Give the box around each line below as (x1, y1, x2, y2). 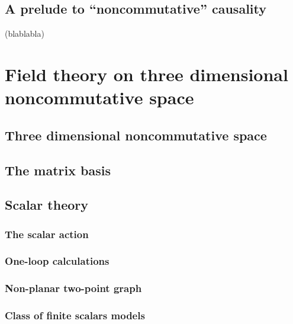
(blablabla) (5, 27, 44, 40)
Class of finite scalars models (5, 308, 145, 323)
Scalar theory (5, 195, 88, 214)
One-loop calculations (5, 254, 110, 268)
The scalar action (5, 226, 89, 241)
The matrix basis (5, 161, 111, 179)
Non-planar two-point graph (5, 281, 142, 296)
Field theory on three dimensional (5, 62, 288, 86)
